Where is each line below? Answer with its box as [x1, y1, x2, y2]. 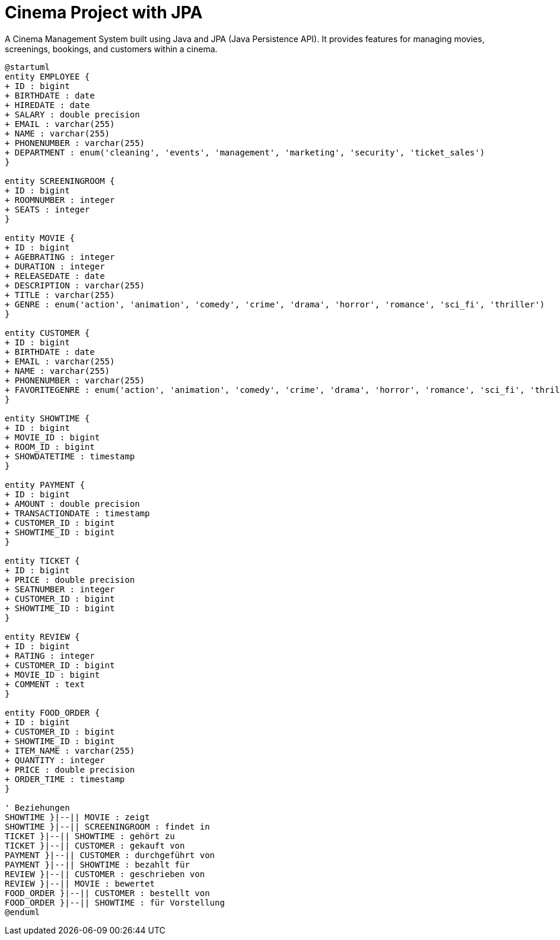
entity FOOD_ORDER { [5, 707, 100, 717]
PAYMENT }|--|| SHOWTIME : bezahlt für [5, 859, 190, 869]
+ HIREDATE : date [5, 100, 90, 110]
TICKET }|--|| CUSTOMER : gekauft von [5, 840, 185, 850]
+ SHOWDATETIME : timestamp [5, 451, 135, 461]
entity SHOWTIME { [5, 413, 90, 423]
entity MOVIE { [5, 233, 75, 243]
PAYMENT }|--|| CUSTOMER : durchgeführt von [5, 850, 215, 860]
